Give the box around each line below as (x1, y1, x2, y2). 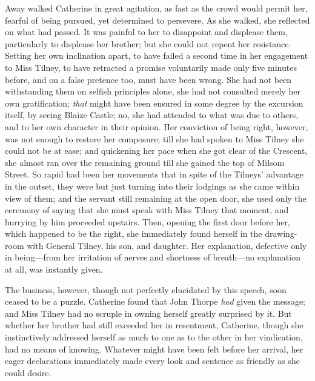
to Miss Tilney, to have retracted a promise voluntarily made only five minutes (5, 61, 297, 73)
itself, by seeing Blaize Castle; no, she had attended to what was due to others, (5, 108, 299, 121)
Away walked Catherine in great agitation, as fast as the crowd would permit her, (5, 2, 308, 14)
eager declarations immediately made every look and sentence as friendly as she (5, 354, 300, 367)
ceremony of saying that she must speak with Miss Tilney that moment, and (5, 204, 289, 216)
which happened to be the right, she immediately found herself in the (5, 227, 262, 240)
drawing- (265, 227, 297, 240)
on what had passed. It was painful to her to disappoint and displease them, (5, 25, 288, 38)
